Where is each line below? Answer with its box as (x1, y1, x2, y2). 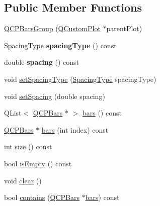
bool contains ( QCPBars (4, 192, 79, 202)
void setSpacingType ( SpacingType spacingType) (4, 73, 156, 84)
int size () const (4, 141, 52, 152)
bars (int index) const (41, 124, 109, 135)
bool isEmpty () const (4, 158, 72, 168)
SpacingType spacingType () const (4, 40, 117, 50)
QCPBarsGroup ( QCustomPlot (4, 23, 101, 34)
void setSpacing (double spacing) (4, 90, 105, 101)
